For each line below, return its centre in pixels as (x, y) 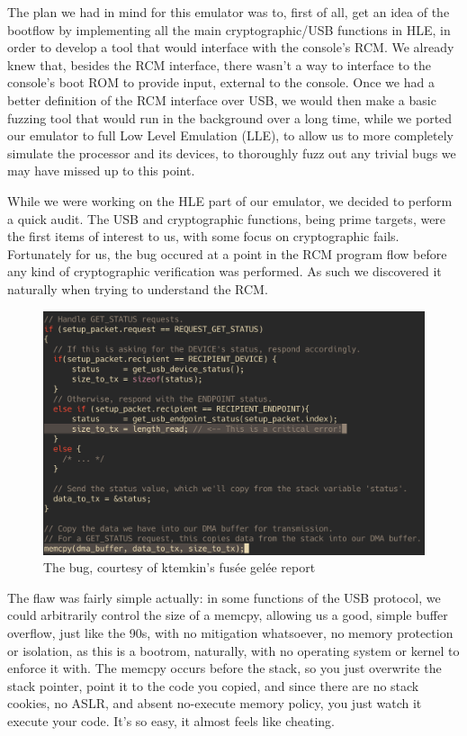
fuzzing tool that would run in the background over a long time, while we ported (230, 117)
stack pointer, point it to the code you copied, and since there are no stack (213, 685)
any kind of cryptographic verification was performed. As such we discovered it (225, 271)
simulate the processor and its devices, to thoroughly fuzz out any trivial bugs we (232, 153)
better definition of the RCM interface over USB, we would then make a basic (222, 99)
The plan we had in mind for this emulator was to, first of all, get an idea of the (229, 12)
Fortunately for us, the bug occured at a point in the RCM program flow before (227, 253)
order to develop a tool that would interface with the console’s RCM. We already (231, 47)
